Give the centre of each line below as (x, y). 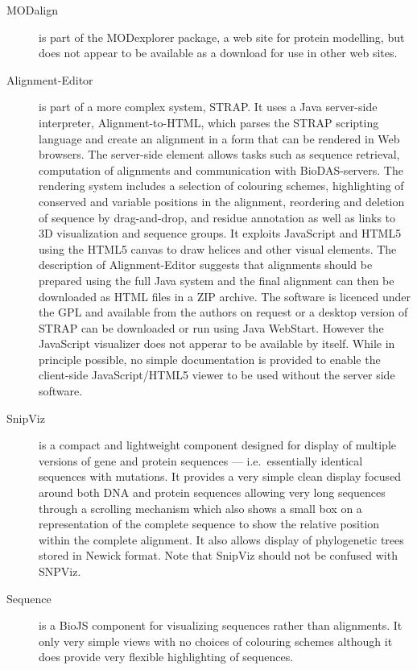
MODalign (32, 10)
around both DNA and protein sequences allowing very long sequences (212, 492)
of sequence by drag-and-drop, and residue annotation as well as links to (217, 217)
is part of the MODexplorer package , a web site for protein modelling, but (222, 37)
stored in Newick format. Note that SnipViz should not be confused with (218, 555)
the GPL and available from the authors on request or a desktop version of (223, 312)
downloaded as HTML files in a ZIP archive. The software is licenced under (225, 296)
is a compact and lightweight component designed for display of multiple (217, 445)
